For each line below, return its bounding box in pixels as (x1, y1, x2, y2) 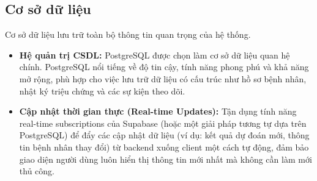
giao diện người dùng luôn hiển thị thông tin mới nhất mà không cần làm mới (19, 152, 312, 165)
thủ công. (19, 165, 54, 177)
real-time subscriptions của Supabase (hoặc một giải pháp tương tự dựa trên (19, 116, 307, 129)
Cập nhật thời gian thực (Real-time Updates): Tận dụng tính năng (19, 105, 297, 118)
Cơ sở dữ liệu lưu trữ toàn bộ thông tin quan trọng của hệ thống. (5, 28, 251, 41)
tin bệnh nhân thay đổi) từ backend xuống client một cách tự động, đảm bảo (19, 140, 309, 153)
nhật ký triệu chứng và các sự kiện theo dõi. (19, 84, 185, 97)
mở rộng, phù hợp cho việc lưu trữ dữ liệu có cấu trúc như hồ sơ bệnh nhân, (19, 72, 307, 85)
